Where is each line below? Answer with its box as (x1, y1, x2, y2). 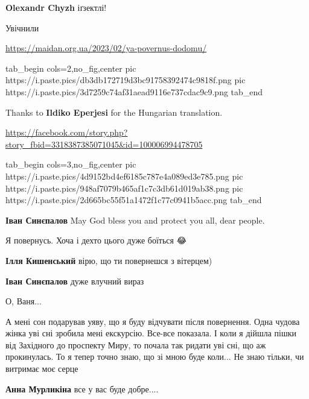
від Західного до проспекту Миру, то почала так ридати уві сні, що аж (5, 338, 266, 351)
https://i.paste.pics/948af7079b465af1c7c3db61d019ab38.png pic (5, 181, 243, 194)
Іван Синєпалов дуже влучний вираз (5, 274, 144, 287)
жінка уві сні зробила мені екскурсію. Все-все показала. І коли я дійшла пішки (5, 327, 297, 339)
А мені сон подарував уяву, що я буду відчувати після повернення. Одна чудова (5, 315, 300, 327)
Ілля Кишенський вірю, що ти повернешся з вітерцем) (5, 254, 212, 266)
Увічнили (5, 21, 39, 34)
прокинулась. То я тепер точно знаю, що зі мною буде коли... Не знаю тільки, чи (5, 350, 304, 363)
